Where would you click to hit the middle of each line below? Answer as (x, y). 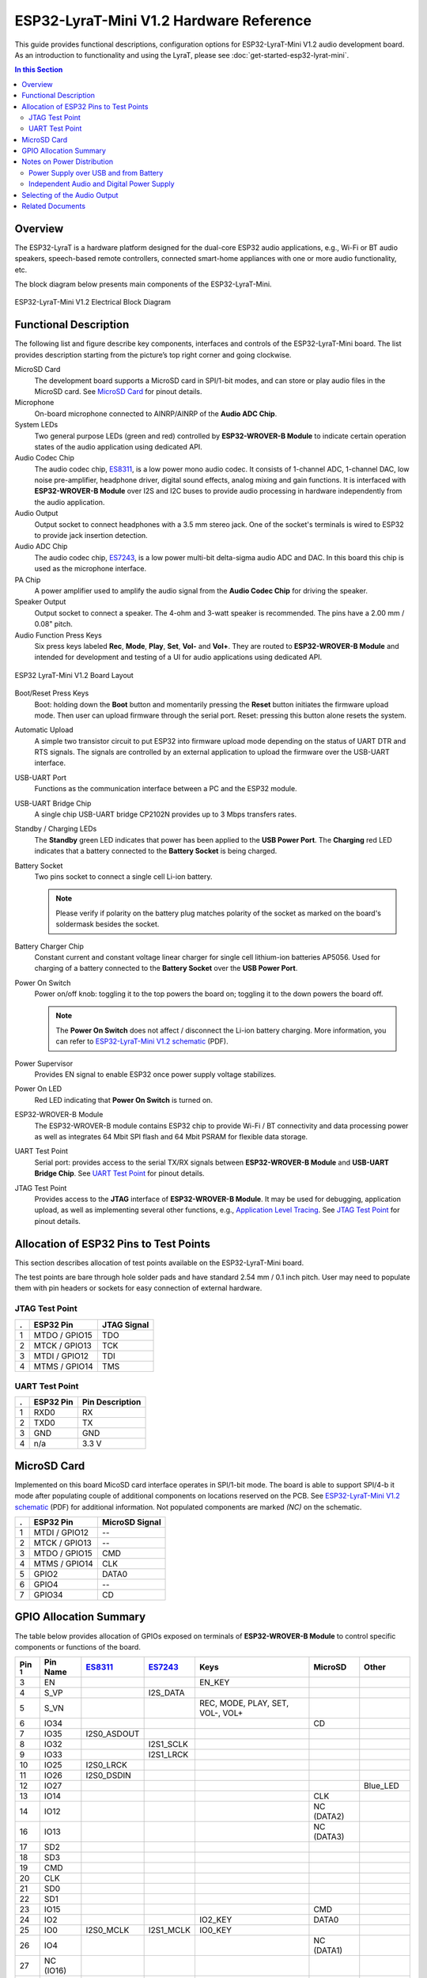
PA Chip (28, 580)
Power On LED (38, 1089)
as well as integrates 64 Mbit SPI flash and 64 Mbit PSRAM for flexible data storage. (171, 1137)
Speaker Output (40, 602)
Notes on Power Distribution (68, 161)
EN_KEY (214, 1683)
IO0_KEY (215, 1931)
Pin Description (111, 1402)
